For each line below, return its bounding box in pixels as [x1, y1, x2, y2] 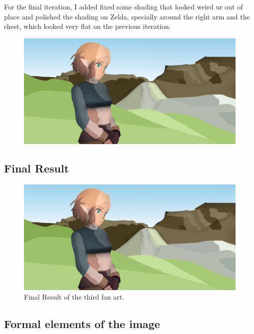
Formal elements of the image [4, 316, 160, 332]
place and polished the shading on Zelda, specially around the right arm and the [4, 11, 250, 21]
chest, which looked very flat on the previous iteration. [4, 21, 171, 31]
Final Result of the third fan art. [24, 292, 124, 302]
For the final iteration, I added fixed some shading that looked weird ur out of [4, 1, 243, 11]
